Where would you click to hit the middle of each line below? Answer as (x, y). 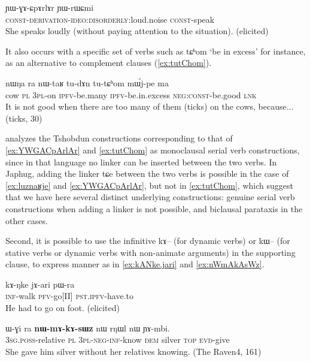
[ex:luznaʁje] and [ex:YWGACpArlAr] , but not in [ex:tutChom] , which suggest (149, 185)
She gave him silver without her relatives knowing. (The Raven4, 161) (133, 351)
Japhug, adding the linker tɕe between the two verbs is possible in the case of (147, 174)
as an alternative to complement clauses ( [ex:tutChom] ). (109, 63)
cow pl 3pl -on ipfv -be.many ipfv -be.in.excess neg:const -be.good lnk (131, 94)
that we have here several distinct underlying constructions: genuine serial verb (150, 197)
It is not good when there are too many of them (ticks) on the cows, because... (150, 106)
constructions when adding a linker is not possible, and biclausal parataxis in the (154, 208)
